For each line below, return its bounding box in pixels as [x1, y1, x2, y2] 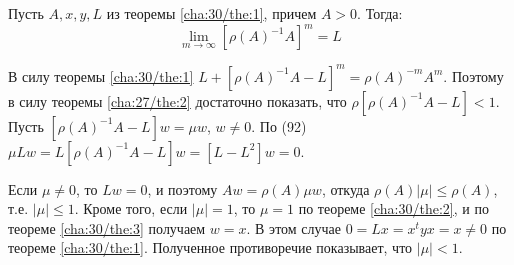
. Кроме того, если [74, 198, 188, 219]
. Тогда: [357, 3, 403, 23]
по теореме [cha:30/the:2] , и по [298, 198, 489, 219]
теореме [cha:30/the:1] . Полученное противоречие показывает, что [8, 237, 413, 258]
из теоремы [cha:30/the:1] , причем [106, 3, 317, 23]
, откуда [321, 178, 370, 199]
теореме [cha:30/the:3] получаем [8, 217, 206, 238]
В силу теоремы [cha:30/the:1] [8, 65, 194, 86]
